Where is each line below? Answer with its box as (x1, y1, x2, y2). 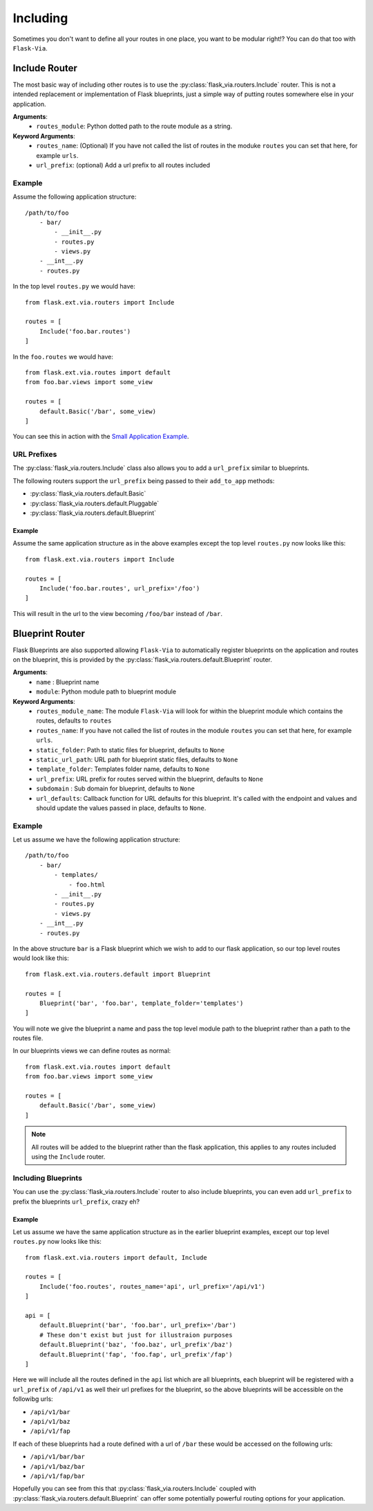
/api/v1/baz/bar (30, 1463, 86, 1470)
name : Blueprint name (36, 678, 99, 686)
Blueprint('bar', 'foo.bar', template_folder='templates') (39, 999, 244, 1007)
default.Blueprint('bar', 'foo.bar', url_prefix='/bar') (39, 1321, 236, 1329)
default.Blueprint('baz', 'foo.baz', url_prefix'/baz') (39, 1341, 233, 1349)
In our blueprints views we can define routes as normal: (12, 1047, 171, 1055)
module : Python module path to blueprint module (36, 687, 176, 696)
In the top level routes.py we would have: (12, 282, 136, 291)
